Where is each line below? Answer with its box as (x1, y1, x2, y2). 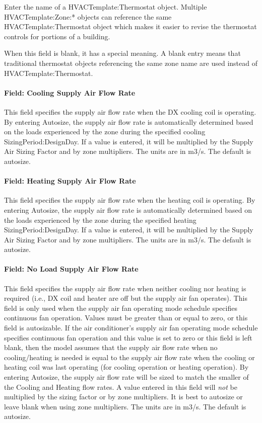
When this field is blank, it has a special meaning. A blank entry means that (4, 48, 241, 58)
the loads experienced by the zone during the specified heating (4, 214, 196, 225)
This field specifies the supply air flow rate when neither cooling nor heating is (4, 283, 246, 293)
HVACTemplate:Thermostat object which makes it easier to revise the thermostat (4, 21, 257, 32)
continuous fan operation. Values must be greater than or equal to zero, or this (4, 312, 248, 323)
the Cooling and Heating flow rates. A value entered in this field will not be (4, 381, 237, 392)
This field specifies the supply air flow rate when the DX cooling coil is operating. (4, 106, 256, 117)
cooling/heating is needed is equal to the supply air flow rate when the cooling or (4, 352, 255, 362)
